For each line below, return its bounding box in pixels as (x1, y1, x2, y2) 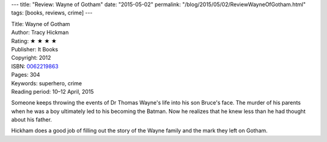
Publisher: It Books (11, 45, 59, 53)
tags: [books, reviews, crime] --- (11, 9, 93, 16)
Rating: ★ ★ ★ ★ (11, 37, 57, 45)
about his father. (11, 116, 52, 123)
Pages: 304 (11, 71, 41, 79)
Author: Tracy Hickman (11, 29, 69, 36)
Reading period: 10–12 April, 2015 (11, 88, 94, 95)
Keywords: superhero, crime (11, 79, 82, 87)
